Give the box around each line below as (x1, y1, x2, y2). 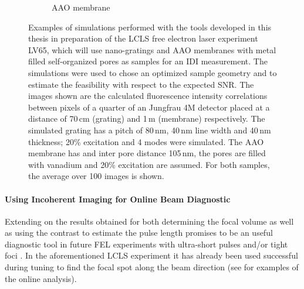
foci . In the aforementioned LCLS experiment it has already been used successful (5, 249, 298, 262)
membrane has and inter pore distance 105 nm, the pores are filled (28, 147, 266, 159)
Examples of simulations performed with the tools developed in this (28, 20, 272, 33)
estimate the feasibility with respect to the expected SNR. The (28, 78, 254, 90)
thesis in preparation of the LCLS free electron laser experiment (28, 32, 258, 44)
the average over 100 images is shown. (28, 170, 164, 182)
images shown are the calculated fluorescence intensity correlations (28, 90, 268, 102)
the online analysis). (5, 272, 77, 284)
